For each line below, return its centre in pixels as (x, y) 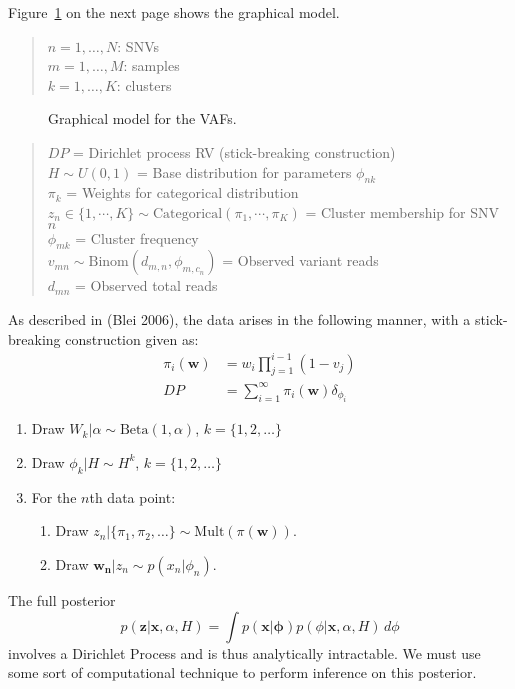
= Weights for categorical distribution (182, 192)
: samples (151, 65)
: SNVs (138, 45)
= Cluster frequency (137, 237)
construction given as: (132, 338)
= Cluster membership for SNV (402, 211)
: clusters (144, 84)
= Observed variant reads (300, 260)
